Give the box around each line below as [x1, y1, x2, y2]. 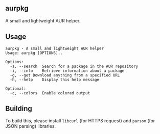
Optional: [5, 86, 27, 91]
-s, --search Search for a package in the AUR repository [10, 64, 139, 69]
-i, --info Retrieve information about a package [10, 68, 125, 73]
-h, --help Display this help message [10, 77, 100, 82]
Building [5, 104, 32, 113]
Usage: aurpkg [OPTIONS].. [5, 50, 63, 56]
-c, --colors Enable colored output [10, 90, 90, 96]
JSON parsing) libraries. [5, 123, 56, 129]
